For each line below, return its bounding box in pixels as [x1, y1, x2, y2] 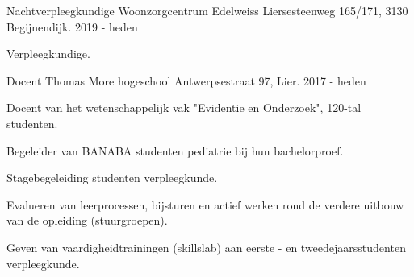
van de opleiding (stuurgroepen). [6, 212, 168, 229]
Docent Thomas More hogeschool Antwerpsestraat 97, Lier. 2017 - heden [6, 72, 366, 89]
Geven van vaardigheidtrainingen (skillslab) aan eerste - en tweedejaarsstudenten [6, 238, 406, 255]
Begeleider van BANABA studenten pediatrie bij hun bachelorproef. [6, 142, 344, 159]
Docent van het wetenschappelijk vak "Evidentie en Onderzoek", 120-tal [6, 99, 362, 116]
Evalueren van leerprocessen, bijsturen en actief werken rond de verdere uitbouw [6, 196, 404, 213]
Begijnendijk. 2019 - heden [6, 18, 138, 35]
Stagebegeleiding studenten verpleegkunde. [6, 169, 218, 186]
